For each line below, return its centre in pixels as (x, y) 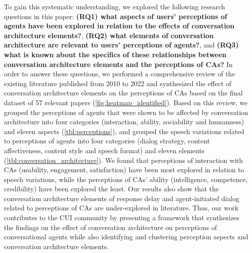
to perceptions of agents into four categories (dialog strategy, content (107, 141)
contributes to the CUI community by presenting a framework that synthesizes (122, 218)
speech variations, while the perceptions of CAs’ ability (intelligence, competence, (126, 179)
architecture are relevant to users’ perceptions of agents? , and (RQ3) (121, 45)
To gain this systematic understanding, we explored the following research (115, 6)
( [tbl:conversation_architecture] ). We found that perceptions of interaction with (124, 160)
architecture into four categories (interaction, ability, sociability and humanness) (124, 122)
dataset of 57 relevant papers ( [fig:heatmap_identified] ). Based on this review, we (126, 102)
